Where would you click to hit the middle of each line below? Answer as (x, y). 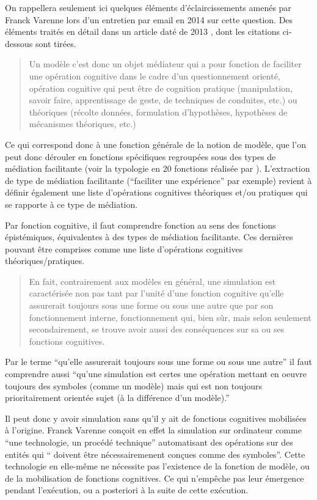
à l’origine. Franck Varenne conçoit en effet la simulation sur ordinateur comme (153, 430)
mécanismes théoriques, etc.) (82, 124)
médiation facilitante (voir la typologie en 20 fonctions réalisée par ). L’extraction (158, 168)
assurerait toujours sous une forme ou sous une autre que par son (151, 305)
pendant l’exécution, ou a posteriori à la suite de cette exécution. (127, 490)
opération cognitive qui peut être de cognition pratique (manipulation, (161, 88)
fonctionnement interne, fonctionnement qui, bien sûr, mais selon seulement (170, 317)
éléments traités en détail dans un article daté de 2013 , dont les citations (142, 31)
